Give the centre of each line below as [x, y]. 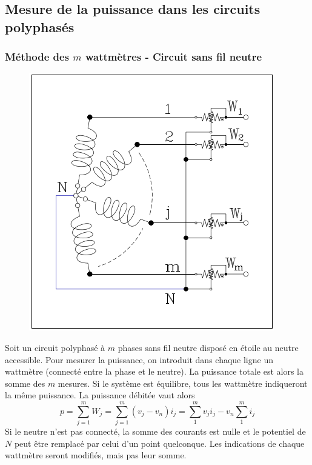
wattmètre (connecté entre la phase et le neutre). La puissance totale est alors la [154, 371]
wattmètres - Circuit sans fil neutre [174, 57]
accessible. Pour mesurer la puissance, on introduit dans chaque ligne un [139, 359]
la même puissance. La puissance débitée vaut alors [100, 395]
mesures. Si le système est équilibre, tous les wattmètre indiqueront [183, 383]
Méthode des [37, 57]
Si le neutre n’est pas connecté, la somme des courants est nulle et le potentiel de [155, 431]
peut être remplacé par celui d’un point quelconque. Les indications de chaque [159, 443]
